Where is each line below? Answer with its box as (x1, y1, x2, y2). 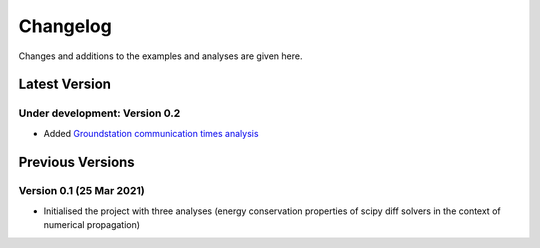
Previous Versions (18, 153, 135, 170)
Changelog (18, 15, 112, 37)
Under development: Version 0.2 (18, 106, 181, 120)
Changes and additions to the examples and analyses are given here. (18, 50, 303, 62)
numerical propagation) (43, 219, 140, 231)
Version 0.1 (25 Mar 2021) (18, 184, 145, 198)
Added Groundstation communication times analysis (43, 127, 259, 139)
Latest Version (18, 76, 112, 93)
